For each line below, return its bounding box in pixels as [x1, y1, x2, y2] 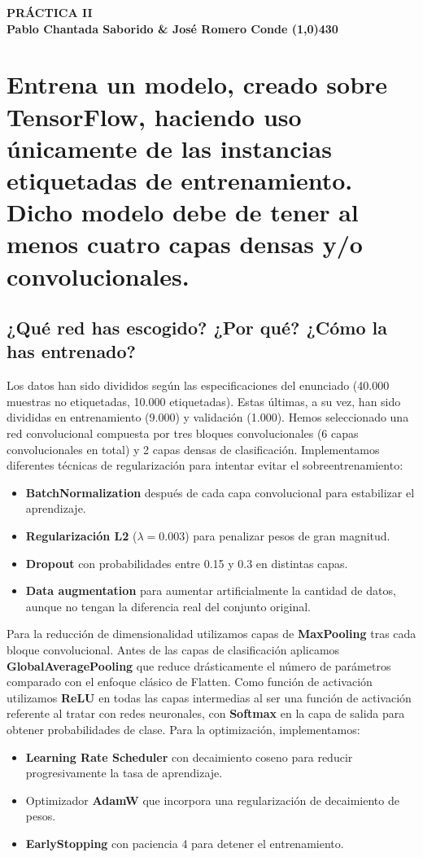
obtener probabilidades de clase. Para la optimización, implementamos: [7, 720, 360, 737]
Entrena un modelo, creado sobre [7, 68, 388, 101]
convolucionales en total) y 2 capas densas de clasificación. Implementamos [7, 440, 380, 457]
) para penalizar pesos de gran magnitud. [185, 527, 390, 544]
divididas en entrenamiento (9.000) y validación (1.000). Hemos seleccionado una [7, 409, 409, 426]
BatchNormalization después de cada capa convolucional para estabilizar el [25, 483, 415, 501]
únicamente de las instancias [7, 131, 332, 164]
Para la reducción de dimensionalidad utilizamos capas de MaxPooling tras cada [7, 625, 416, 642]
